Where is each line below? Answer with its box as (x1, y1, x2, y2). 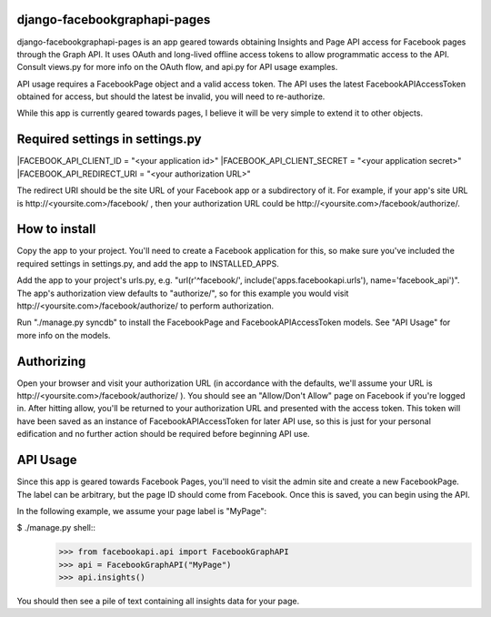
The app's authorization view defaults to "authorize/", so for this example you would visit (16, 288, 349, 298)
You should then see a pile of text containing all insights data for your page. (16, 596, 300, 607)
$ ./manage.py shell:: (16, 522, 95, 533)
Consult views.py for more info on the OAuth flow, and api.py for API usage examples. (16, 62, 338, 73)
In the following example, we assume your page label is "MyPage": (16, 505, 267, 516)
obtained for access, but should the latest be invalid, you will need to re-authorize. (16, 91, 326, 102)
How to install (16, 221, 96, 237)
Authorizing (16, 353, 86, 369)
